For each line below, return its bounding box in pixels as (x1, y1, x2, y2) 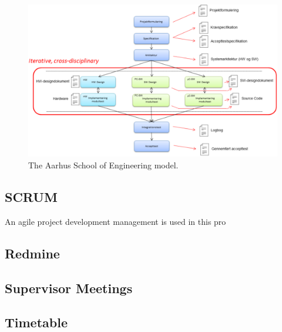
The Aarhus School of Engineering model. (28, 158, 179, 171)
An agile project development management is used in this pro (5, 215, 226, 227)
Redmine (5, 244, 60, 262)
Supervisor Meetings (5, 278, 133, 297)
